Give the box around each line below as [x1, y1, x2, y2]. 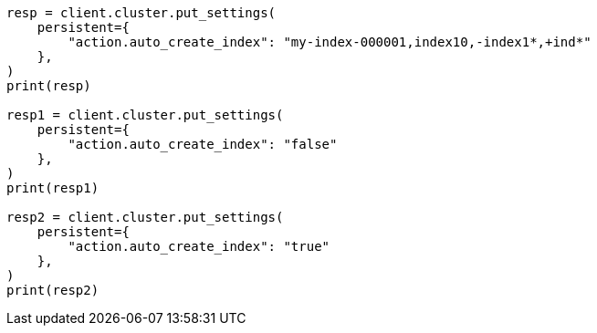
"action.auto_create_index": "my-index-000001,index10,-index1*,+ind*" [68, 35, 592, 49]
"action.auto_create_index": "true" [68, 239, 330, 254]
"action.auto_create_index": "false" [68, 137, 338, 151]
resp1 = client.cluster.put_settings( [6, 108, 284, 122]
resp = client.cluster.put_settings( [6, 5, 277, 20]
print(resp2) [6, 283, 99, 297]
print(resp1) [6, 181, 99, 195]
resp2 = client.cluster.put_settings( [6, 210, 284, 224]
